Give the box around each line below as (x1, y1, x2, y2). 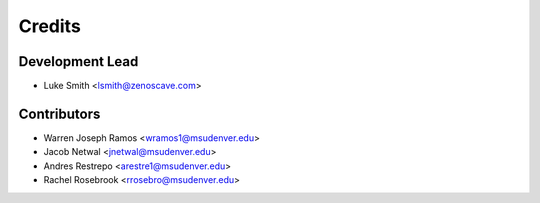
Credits (18, 15, 82, 37)
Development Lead (18, 53, 139, 70)
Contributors (18, 105, 101, 122)
